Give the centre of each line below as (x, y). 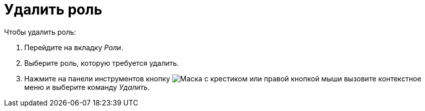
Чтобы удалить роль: (40, 32)
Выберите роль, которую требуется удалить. (102, 63)
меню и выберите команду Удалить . (87, 87)
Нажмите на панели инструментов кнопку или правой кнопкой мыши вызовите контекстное (223, 78)
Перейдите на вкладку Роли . (74, 47)
